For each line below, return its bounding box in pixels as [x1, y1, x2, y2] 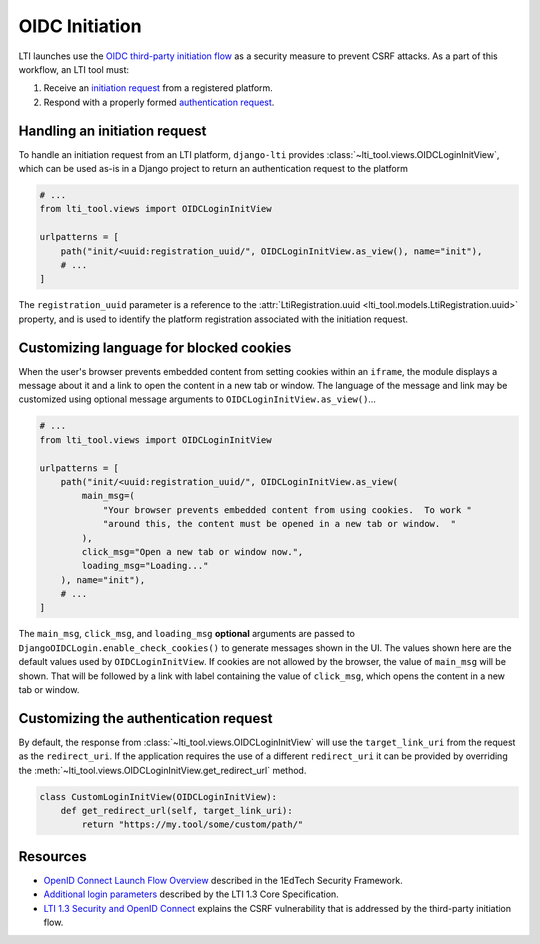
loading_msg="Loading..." [81, 560, 209, 572]
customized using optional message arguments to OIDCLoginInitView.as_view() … [18, 393, 377, 405]
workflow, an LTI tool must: [18, 63, 130, 75]
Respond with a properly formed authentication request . [43, 96, 275, 108]
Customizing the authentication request [18, 710, 273, 727]
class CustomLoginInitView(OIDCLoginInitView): [39, 791, 277, 802]
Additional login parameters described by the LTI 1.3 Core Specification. [43, 888, 339, 900]
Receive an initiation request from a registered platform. [43, 82, 274, 94]
